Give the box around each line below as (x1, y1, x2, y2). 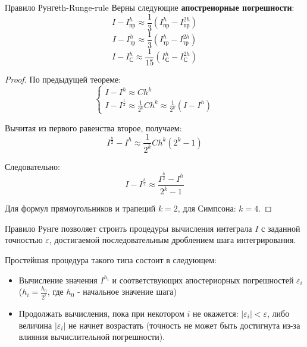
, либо (267, 307, 290, 320)
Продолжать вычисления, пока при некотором (18, 307, 184, 320)
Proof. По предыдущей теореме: (5, 72, 121, 85)
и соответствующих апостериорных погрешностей (112, 273, 294, 286)
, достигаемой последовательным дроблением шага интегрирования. (49, 234, 296, 246)
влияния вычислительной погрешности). (18, 330, 165, 343)
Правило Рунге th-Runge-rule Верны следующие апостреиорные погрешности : (5, 1, 295, 13)
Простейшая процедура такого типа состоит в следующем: (5, 253, 217, 266)
